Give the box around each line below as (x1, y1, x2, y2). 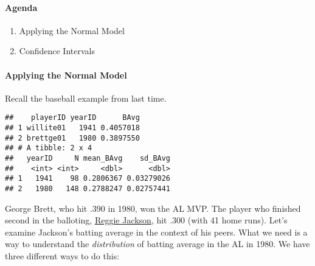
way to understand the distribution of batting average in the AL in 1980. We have (5, 237, 310, 250)
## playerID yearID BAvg (5, 113, 140, 122)
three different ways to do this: (5, 250, 120, 262)
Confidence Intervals (19, 44, 95, 57)
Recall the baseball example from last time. (5, 91, 167, 104)
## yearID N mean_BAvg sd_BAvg (5, 154, 171, 163)
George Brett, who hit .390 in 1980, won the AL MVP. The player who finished (5, 201, 301, 214)
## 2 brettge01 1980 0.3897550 (5, 133, 140, 142)
